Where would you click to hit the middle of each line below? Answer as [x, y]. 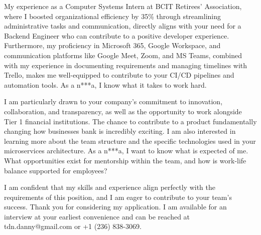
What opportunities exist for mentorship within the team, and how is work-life [125, 160]
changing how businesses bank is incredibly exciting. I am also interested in [120, 131]
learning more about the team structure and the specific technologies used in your [130, 141]
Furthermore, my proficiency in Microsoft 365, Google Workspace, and [112, 45]
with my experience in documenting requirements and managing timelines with [126, 65]
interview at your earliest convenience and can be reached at [97, 216]
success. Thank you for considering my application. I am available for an [115, 207]
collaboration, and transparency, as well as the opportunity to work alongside [123, 111]
